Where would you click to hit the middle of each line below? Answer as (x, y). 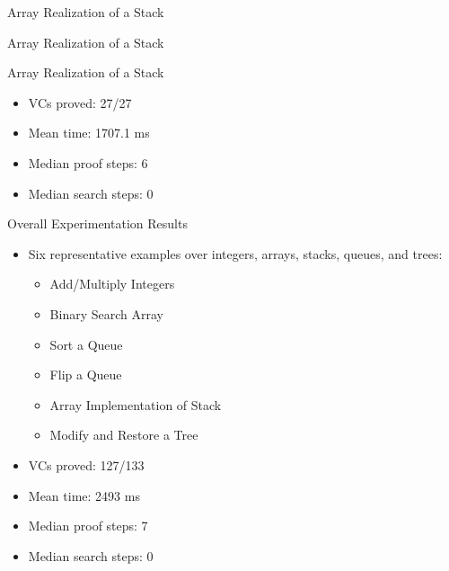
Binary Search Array (106, 313)
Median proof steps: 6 (88, 162)
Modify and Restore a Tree (124, 435)
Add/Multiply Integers (112, 284)
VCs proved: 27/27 (80, 102)
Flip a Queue (86, 375)
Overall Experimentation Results (97, 223)
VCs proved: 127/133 (86, 464)
